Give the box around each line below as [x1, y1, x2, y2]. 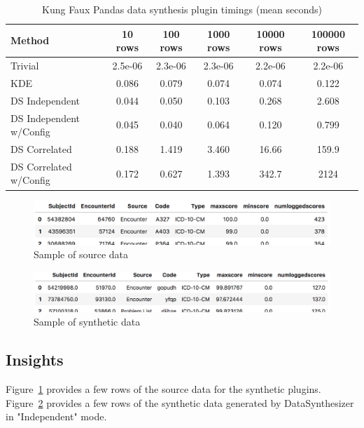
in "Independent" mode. [6, 409, 107, 424]
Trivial [10, 58, 39, 73]
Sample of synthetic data [34, 314, 141, 329]
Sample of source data [34, 247, 129, 262]
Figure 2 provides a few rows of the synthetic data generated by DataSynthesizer [6, 395, 354, 410]
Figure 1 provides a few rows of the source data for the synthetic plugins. [6, 382, 321, 396]
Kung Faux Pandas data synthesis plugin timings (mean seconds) [42, 2, 322, 16]
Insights [6, 349, 64, 370]
